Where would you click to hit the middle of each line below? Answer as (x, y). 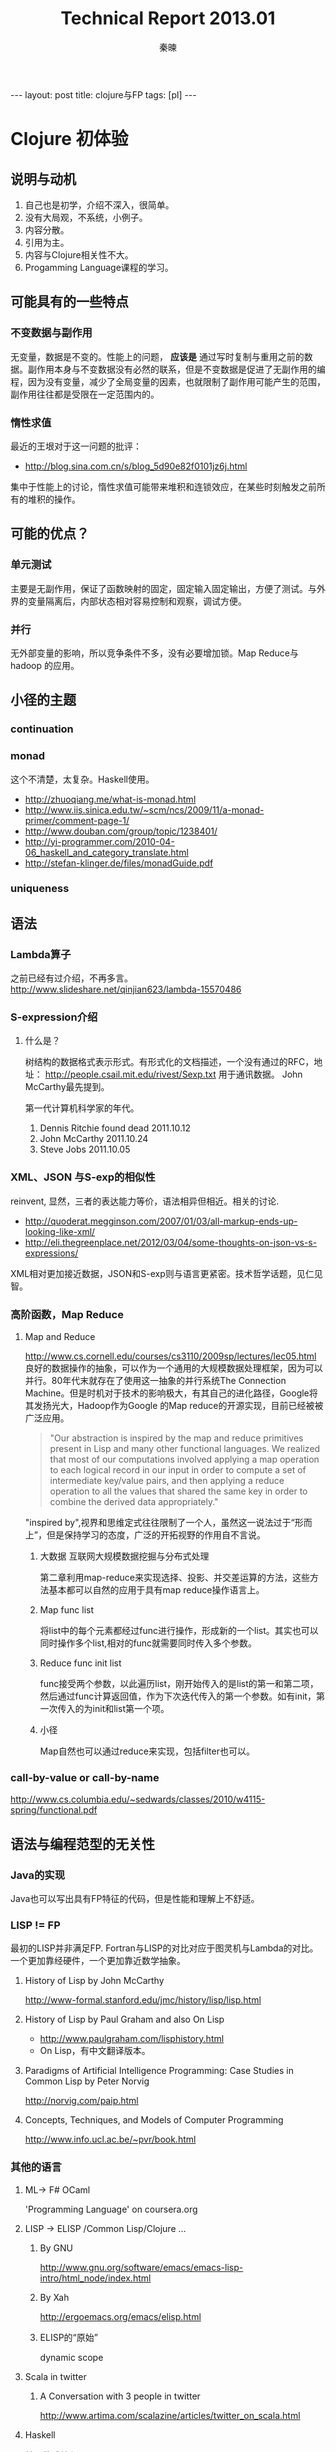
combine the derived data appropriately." (134, 1502)
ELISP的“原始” (68, 2337)
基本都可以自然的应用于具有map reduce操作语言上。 (156, 1590)
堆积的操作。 (54, 499)
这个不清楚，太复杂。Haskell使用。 (82, 779)
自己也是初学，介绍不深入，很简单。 (99, 204)
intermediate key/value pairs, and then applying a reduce (167, 1481)
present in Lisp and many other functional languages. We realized (185, 1449)
